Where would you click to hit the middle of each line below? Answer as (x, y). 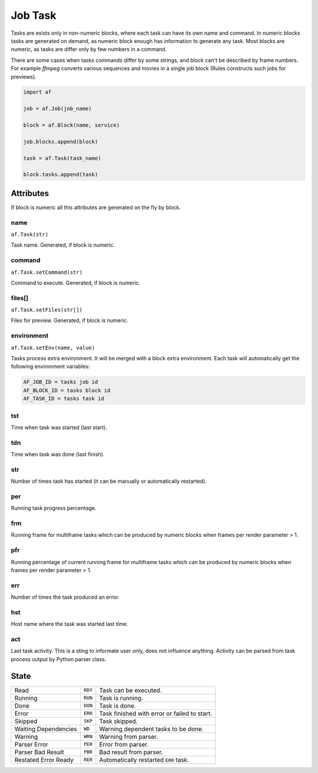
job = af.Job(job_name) (58, 109)
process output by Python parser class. (59, 659)
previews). (24, 77)
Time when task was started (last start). (59, 427)
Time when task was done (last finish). (58, 454)
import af (37, 92)
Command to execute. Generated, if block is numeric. (76, 283)
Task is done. (118, 705)
